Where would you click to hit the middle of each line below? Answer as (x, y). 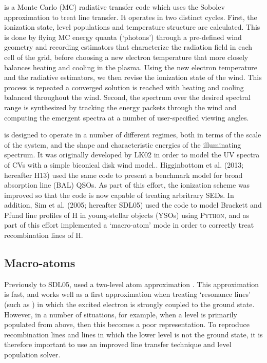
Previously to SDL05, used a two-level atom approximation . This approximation (132, 284)
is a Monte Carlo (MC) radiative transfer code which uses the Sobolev (115, 7)
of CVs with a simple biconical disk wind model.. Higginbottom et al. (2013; (124, 164)
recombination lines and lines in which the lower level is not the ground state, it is (133, 334)
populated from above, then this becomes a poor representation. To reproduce (127, 324)
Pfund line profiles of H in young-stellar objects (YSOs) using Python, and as (127, 215)
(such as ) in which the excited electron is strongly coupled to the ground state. (129, 304)
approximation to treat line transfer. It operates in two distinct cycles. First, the (131, 17)
